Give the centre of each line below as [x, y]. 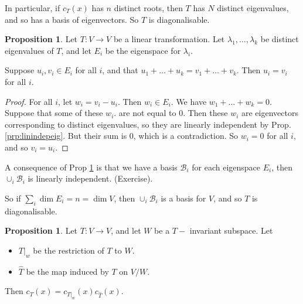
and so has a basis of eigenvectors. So [72, 19]
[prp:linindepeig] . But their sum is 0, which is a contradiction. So [122, 136]
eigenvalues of [29, 50]
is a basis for [183, 198]
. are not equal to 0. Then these [171, 113]
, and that [120, 70]
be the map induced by [67, 271]
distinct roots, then [148, 8]
